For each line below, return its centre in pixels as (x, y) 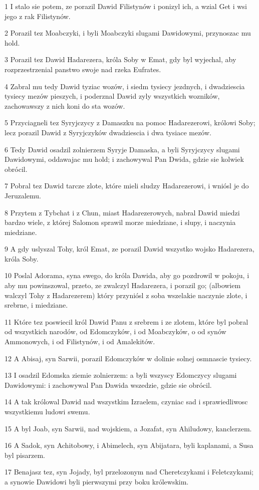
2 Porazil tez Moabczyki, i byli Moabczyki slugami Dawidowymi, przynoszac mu (128, 33)
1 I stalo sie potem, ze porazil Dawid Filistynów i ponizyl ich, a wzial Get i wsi (126, 6)
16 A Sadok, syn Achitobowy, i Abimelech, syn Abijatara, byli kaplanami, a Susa (129, 445)
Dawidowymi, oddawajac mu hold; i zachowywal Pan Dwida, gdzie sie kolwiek (124, 159)
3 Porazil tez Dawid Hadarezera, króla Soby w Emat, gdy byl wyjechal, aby (120, 59)
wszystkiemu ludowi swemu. (47, 411)
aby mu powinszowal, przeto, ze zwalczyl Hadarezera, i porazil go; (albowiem (123, 285)
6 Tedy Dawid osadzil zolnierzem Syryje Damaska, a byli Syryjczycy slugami (122, 149)
